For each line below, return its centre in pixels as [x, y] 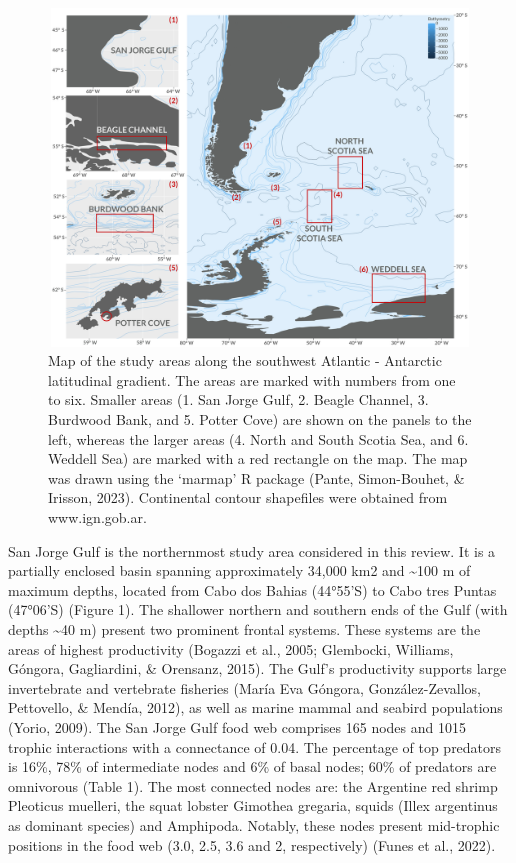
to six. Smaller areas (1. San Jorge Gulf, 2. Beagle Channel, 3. [238, 399]
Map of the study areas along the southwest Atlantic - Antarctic [245, 360]
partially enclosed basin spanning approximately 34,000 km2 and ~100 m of [239, 570]
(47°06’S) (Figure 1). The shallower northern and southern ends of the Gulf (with [258, 609]
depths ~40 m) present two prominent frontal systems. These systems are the [244, 629]
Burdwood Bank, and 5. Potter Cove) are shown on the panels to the [260, 419]
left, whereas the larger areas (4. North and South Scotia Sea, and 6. [258, 438]
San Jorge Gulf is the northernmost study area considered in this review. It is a [252, 550]
